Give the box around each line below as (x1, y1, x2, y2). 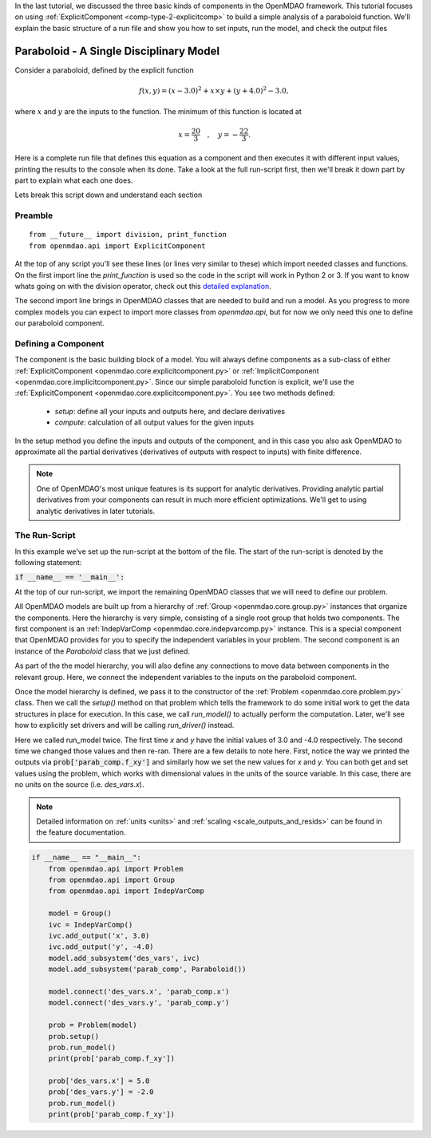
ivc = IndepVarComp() (48, 920, 133, 929)
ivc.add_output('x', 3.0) (48, 931, 150, 940)
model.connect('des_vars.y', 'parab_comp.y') (48, 998, 230, 1007)
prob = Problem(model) (48, 1021, 137, 1029)
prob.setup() (48, 1032, 100, 1041)
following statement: (14, 558, 82, 567)
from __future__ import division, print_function (29, 230, 227, 239)
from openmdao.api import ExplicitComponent (29, 241, 207, 251)
